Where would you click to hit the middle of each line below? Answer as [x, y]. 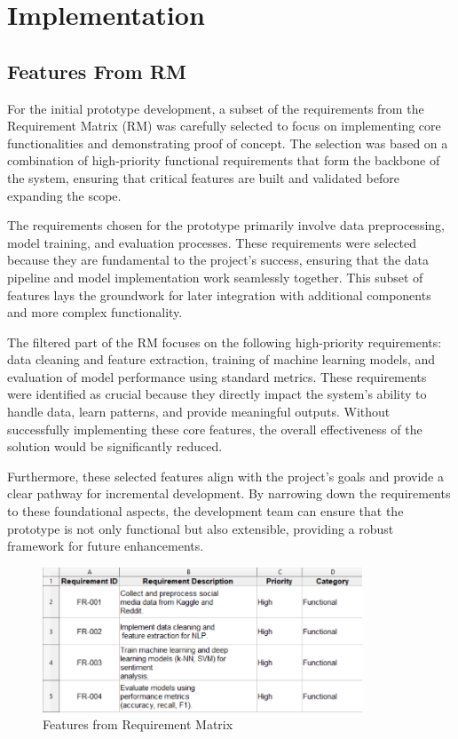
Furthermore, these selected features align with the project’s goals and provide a [225, 476]
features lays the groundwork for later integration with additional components [219, 294]
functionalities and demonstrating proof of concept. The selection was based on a [228, 143]
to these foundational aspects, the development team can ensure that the [205, 511]
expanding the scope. [64, 195]
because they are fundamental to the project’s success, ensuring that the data [218, 260]
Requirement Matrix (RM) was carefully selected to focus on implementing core [224, 126]
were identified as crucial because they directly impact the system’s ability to [217, 394]
